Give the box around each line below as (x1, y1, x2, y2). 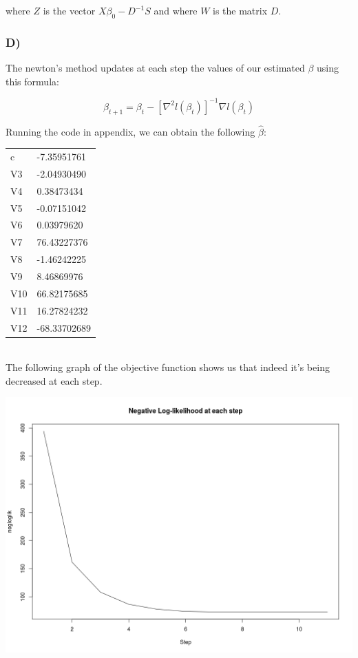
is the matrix (213, 3, 268, 17)
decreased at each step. (6, 373, 103, 388)
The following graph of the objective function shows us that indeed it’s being (6, 360, 330, 374)
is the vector (43, 3, 96, 17)
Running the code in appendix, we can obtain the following (6, 124, 255, 138)
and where (154, 3, 198, 17)
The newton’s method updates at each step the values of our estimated (6, 61, 305, 75)
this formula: (6, 74, 59, 88)
